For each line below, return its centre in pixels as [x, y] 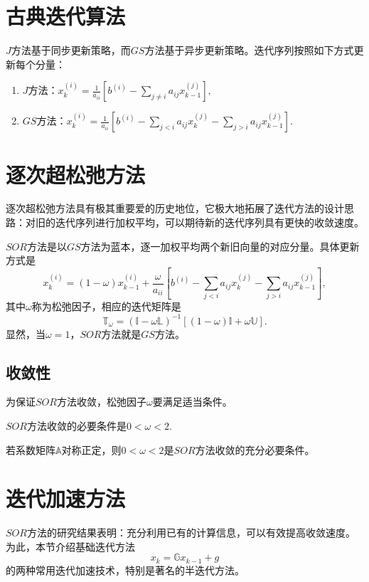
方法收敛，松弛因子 [101, 402]
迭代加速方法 [66, 498]
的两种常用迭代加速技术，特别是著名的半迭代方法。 [125, 570]
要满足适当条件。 [192, 402]
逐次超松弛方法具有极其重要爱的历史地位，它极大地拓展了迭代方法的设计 [175, 208]
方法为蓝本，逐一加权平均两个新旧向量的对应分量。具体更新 [220, 246]
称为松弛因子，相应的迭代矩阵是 [106, 306]
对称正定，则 [91, 449]
